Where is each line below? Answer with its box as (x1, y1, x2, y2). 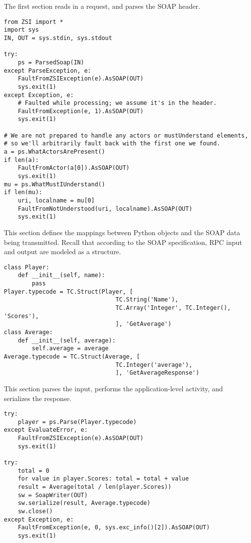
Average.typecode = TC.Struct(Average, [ (4, 353, 140, 360)
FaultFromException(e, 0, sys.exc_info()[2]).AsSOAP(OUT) (18, 524, 210, 531)
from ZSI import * (4, 18, 63, 25)
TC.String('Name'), (116, 296, 178, 303)
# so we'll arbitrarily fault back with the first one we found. (4, 140, 220, 147)
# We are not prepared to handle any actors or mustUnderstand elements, (4, 132, 249, 139)
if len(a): (4, 156, 39, 163)
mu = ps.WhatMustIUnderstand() (4, 181, 105, 188)
